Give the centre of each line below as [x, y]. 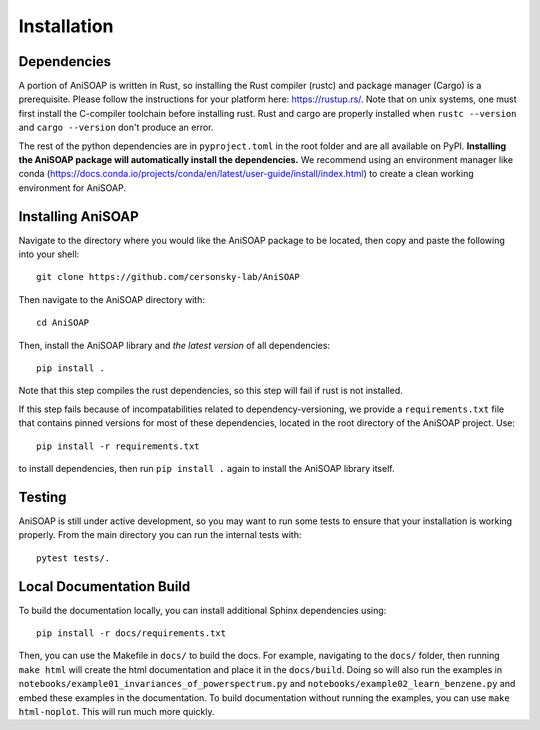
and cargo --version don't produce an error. [116, 127]
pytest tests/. [73, 558]
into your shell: [49, 254]
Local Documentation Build [104, 586]
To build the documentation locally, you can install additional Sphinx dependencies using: [202, 610]
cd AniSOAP [63, 323]
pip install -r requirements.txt [118, 446]
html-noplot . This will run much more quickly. [116, 711]
